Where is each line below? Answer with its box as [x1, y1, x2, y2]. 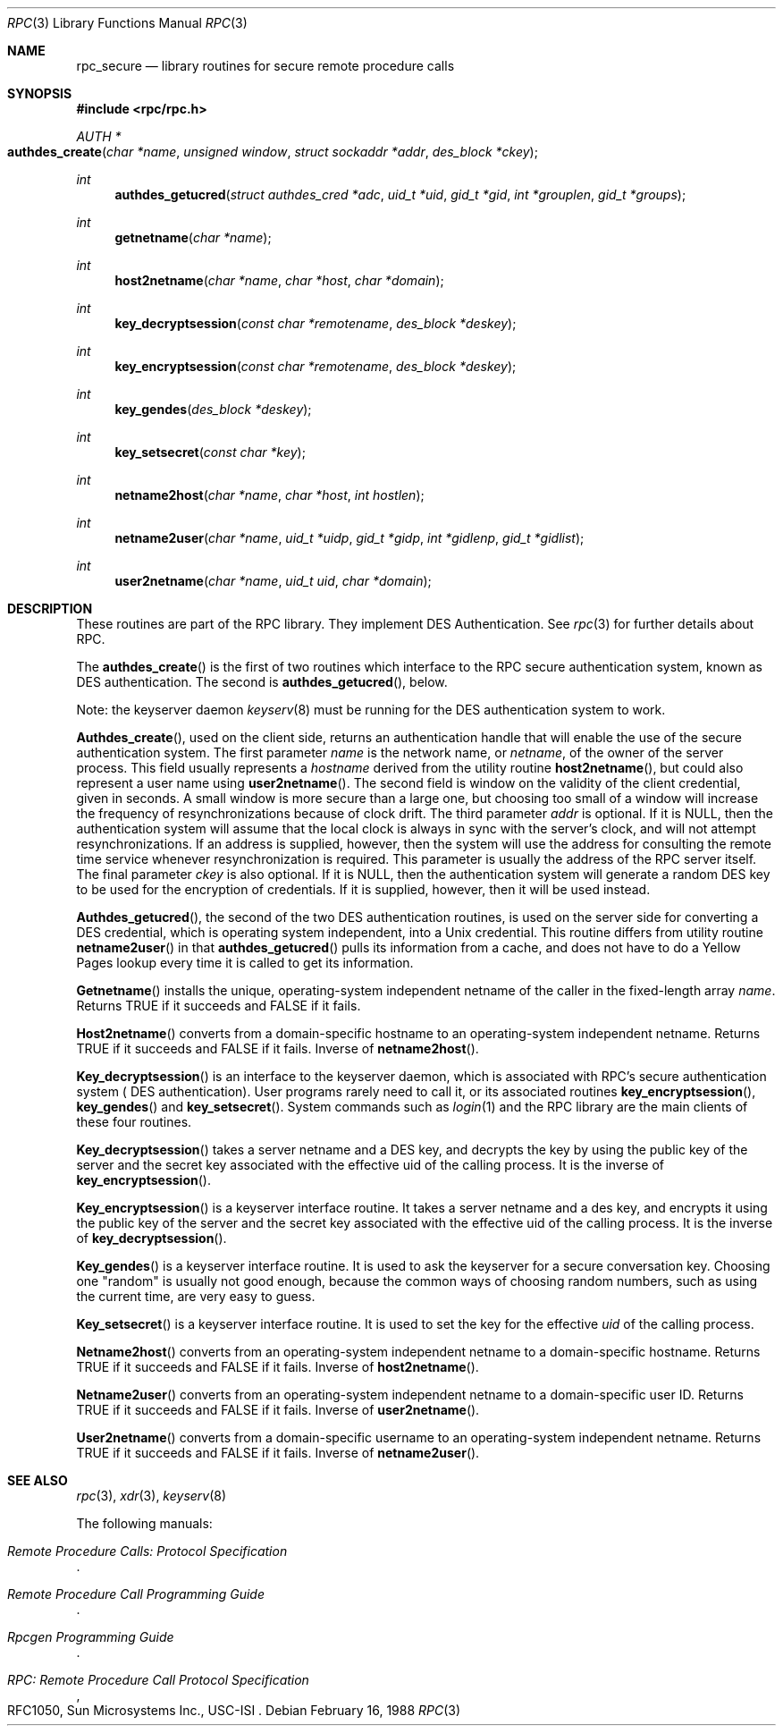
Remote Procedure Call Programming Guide [7, 1586, 265, 1602]
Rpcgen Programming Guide [7, 1629, 174, 1644]
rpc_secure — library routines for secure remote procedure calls [76, 58, 455, 73]
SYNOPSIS [7, 86, 72, 101]
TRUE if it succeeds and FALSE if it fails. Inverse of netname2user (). [76, 1445, 480, 1460]
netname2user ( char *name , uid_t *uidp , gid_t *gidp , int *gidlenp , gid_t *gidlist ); [114, 530, 585, 545]
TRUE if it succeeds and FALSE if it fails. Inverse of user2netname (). [76, 1402, 480, 1417]
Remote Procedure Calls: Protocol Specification [7, 1543, 288, 1559]
